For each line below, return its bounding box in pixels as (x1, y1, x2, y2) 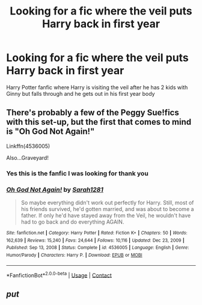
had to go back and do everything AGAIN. (20, 218, 124, 225)
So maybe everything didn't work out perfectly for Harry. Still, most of (20, 199, 194, 206)
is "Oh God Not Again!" (6, 127, 95, 137)
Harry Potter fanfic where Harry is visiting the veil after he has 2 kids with (6, 83, 188, 91)
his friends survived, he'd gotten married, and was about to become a (20, 205, 194, 212)
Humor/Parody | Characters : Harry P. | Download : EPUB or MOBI (6, 252, 142, 258)
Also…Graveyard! (6, 154, 49, 161)
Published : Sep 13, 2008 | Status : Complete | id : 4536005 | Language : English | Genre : (6, 245, 189, 251)
